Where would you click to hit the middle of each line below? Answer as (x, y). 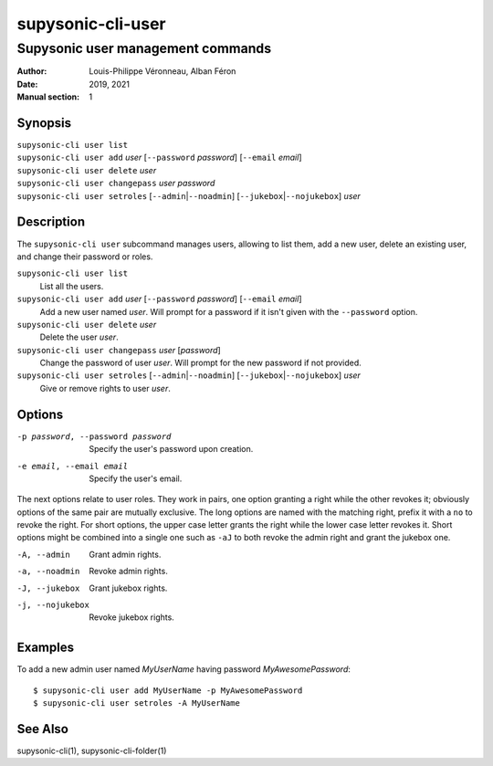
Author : (32, 71)
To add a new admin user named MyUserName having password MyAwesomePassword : (184, 669)
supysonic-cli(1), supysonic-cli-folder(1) (92, 751)
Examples (46, 648)
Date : (27, 84)
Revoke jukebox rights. (132, 617)
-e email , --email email (72, 466)
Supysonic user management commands (144, 48)
